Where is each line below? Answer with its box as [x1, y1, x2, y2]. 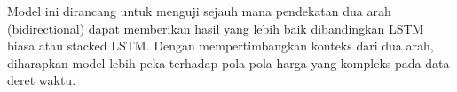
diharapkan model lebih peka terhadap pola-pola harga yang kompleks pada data [7, 53, 450, 72]
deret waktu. [7, 71, 76, 89]
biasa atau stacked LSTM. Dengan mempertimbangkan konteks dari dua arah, [7, 36, 434, 55]
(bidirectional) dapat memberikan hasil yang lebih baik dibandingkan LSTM [7, 19, 424, 37]
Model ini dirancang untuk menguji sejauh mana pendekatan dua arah [7, 2, 391, 19]
